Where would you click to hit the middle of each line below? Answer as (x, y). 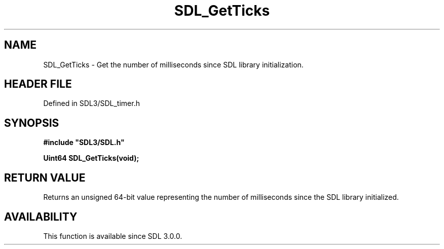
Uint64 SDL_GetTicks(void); (91, 158)
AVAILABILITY (41, 217)
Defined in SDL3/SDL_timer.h (91, 103)
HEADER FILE (38, 84)
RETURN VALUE (45, 177)
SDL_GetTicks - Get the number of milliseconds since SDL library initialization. (173, 64)
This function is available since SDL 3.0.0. (113, 236)
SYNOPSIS (32, 123)
